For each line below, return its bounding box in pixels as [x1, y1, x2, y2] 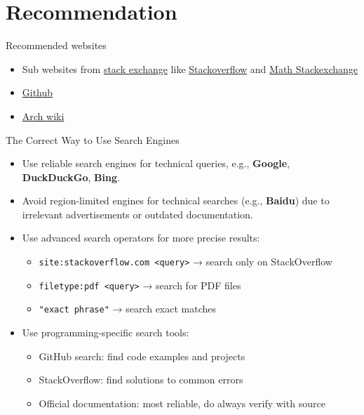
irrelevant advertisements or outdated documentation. [22, 206, 253, 221]
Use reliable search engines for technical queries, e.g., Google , [22, 156, 290, 171]
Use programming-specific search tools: [22, 325, 189, 340]
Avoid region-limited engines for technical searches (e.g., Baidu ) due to [22, 193, 330, 208]
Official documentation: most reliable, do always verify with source [39, 395, 325, 410]
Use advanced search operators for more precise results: [22, 230, 260, 245]
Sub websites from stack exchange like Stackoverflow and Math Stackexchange [22, 61, 358, 76]
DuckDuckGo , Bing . [22, 169, 120, 184]
